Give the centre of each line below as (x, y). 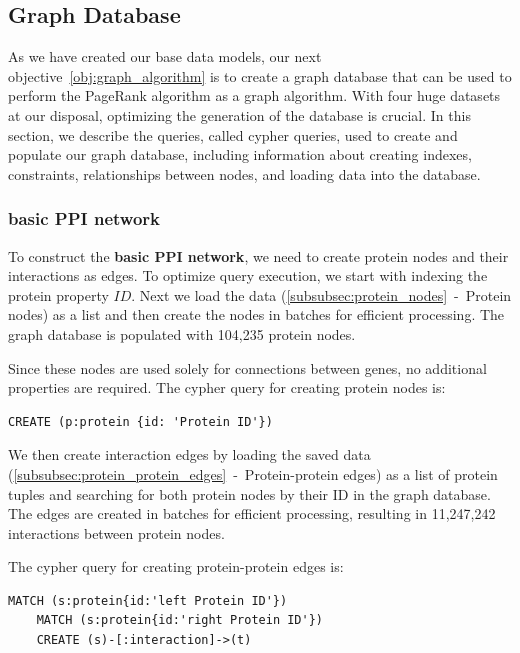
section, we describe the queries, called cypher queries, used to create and (233, 134)
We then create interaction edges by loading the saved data (189, 454)
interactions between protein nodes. (116, 532)
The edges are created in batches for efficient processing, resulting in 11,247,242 (252, 513)
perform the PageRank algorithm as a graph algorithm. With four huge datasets (254, 95)
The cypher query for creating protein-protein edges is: (176, 566)
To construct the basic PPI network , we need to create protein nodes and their (258, 255)
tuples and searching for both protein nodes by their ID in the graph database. (249, 493)
